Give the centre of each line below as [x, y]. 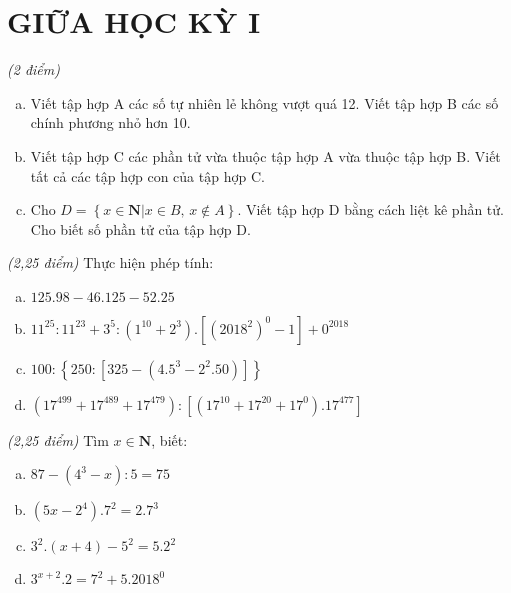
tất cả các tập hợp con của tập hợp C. [147, 175]
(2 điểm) [33, 69]
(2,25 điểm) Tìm [58, 439]
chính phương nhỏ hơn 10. [110, 122]
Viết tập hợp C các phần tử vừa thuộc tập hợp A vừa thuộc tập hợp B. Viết [265, 155]
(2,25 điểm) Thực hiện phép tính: [110, 262]
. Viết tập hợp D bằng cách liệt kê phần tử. [370, 209]
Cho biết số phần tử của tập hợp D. [140, 228]
